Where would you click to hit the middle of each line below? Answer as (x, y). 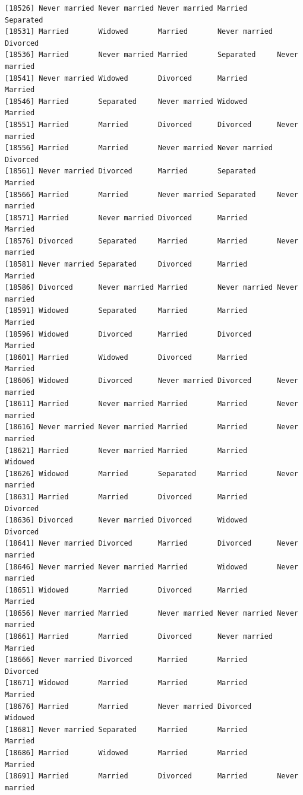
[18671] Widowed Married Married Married (126, 683)
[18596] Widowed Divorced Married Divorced (128, 334)
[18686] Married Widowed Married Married (126, 753)
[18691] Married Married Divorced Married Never (151, 776)
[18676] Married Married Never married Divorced (128, 706)
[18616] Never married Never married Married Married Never (151, 427)
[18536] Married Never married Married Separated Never (151, 55)
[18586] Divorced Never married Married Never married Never (151, 288)
